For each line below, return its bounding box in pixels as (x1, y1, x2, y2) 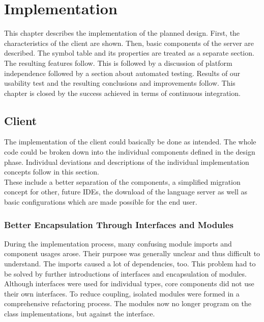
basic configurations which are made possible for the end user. (4, 196, 197, 207)
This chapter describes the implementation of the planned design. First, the (4, 28, 240, 38)
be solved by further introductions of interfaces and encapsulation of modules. (4, 268, 247, 279)
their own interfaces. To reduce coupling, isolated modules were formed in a (4, 288, 240, 299)
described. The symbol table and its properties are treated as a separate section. (4, 47, 254, 58)
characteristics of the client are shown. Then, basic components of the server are (4, 37, 254, 48)
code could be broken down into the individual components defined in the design (4, 146, 255, 157)
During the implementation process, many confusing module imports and (4, 238, 232, 249)
